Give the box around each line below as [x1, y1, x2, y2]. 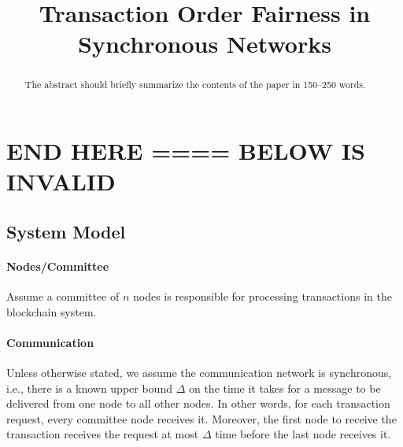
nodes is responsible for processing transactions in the [132, 287, 392, 304]
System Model [6, 219, 126, 243]
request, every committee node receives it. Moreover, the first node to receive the [6, 410, 397, 427]
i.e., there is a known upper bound [6, 379, 172, 396]
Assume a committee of [6, 287, 120, 304]
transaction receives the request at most [6, 426, 199, 442]
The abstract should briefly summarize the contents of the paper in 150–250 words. [24, 78, 366, 91]
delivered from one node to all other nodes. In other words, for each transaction [6, 395, 390, 412]
